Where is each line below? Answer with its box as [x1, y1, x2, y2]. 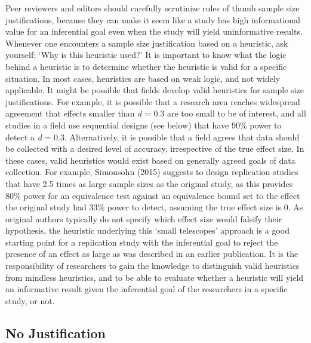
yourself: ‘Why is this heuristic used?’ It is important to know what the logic [5, 48, 287, 61]
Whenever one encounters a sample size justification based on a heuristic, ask [5, 36, 288, 49]
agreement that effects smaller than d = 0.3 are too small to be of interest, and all [5, 107, 306, 120]
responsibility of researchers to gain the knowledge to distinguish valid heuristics [5, 259, 300, 272]
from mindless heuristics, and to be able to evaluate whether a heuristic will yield [5, 271, 304, 283]
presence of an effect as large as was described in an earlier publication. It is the [5, 247, 298, 260]
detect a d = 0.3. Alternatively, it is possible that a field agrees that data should [5, 130, 300, 143]
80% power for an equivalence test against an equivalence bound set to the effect [5, 189, 300, 201]
